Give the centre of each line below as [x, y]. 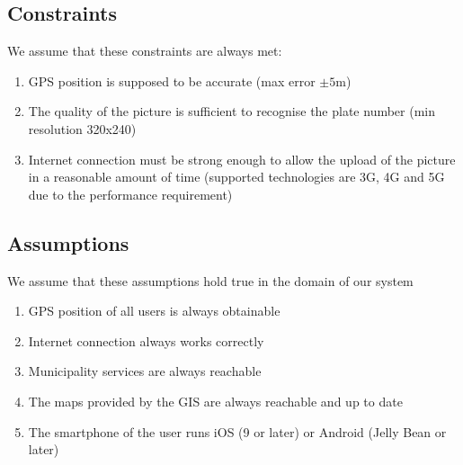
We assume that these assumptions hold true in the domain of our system [210, 280]
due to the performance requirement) [130, 194]
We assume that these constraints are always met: [145, 51]
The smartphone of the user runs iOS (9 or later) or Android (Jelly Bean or [237, 431]
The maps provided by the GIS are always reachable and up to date [215, 401]
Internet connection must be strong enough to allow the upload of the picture [242, 159]
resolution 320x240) [82, 128]
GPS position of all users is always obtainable [154, 311]
